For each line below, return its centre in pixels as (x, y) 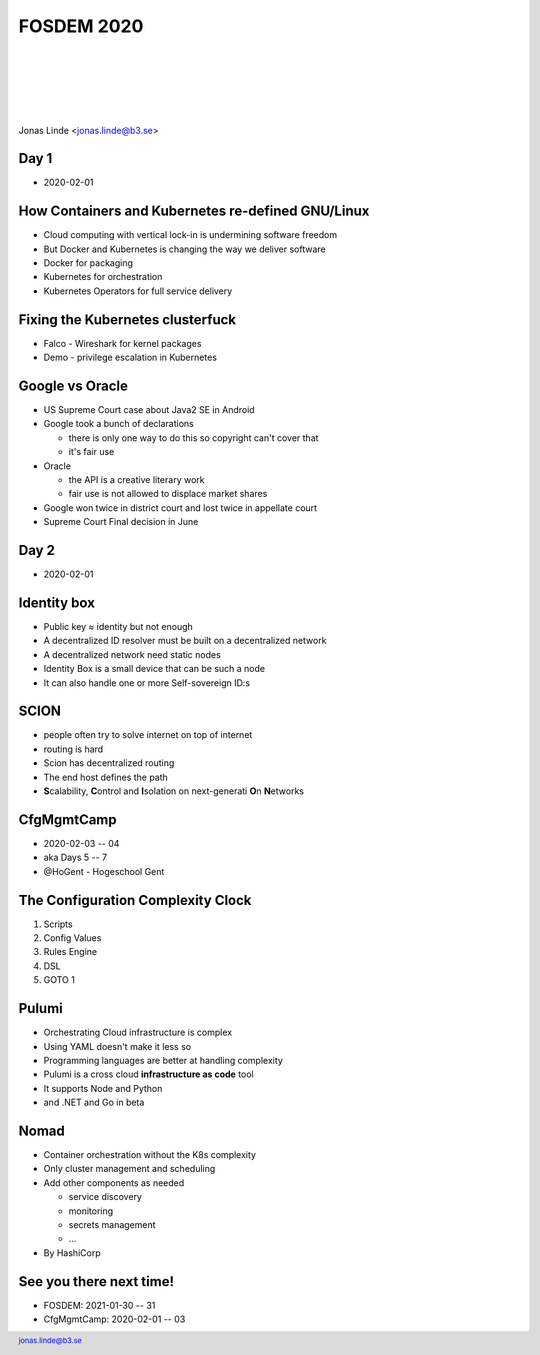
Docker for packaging (88, 263)
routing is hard (73, 749)
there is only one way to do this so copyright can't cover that (193, 437)
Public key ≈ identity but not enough (118, 627)
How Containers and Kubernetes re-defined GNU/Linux (194, 211)
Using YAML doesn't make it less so (117, 1046)
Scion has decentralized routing (109, 763)
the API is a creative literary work (136, 480)
